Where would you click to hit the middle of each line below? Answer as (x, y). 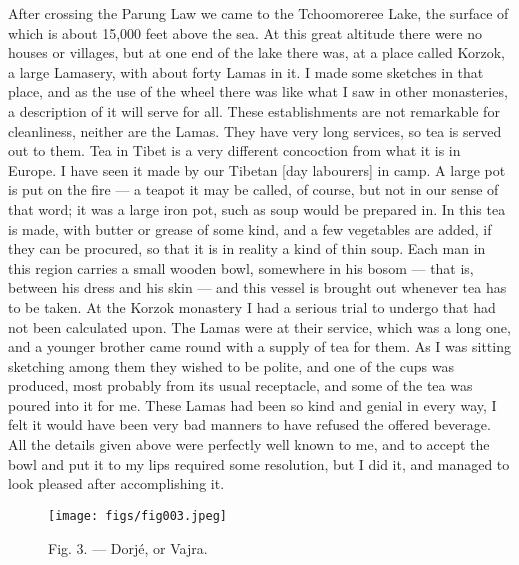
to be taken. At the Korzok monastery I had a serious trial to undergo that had (252, 306)
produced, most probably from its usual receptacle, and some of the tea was (240, 385)
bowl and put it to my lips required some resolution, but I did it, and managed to (259, 463)
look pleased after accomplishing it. (116, 483)
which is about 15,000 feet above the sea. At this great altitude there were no (245, 32)
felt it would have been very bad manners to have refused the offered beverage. (249, 424)
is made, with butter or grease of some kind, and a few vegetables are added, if (250, 228)
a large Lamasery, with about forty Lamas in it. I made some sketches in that (246, 71)
